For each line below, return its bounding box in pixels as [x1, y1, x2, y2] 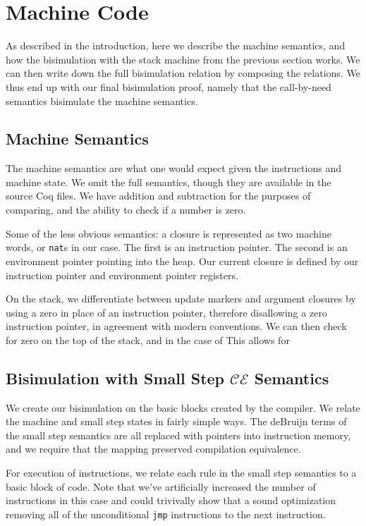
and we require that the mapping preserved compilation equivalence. [6, 441, 301, 456]
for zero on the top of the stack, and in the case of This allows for [6, 332, 290, 347]
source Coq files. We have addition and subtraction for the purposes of [6, 188, 311, 203]
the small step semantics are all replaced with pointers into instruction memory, [6, 427, 351, 442]
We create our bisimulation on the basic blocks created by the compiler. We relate [6, 400, 360, 415]
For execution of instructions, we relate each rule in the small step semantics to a [6, 465, 357, 480]
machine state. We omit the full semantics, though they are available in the [6, 174, 331, 189]
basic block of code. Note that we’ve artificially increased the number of [6, 479, 316, 494]
